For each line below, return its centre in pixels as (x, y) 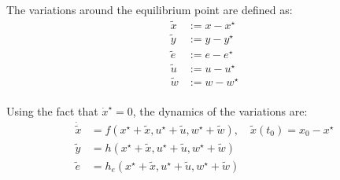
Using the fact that (52, 110)
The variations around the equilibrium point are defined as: (150, 9)
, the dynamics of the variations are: (220, 110)
